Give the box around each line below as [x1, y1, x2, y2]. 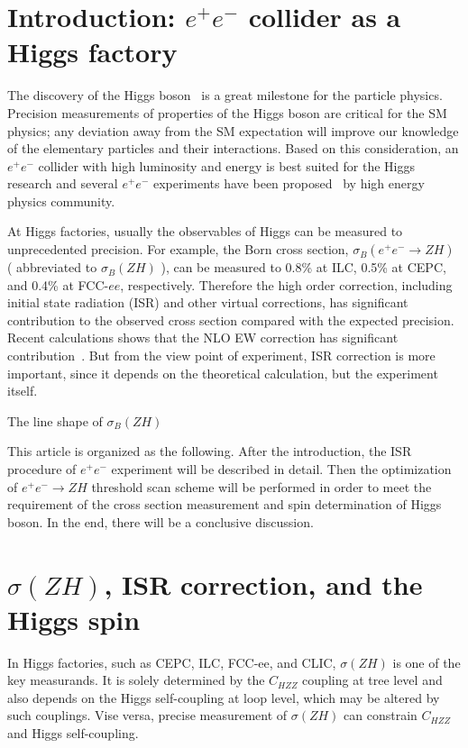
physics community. [7, 191, 115, 210]
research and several [7, 174, 118, 193]
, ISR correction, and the [104, 565, 423, 602]
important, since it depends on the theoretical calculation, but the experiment [7, 363, 438, 382]
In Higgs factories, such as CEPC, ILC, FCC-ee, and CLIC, [7, 652, 336, 671]
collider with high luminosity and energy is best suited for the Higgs [38, 156, 415, 175]
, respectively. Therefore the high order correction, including [120, 275, 453, 294]
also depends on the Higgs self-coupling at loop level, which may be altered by [7, 688, 440, 707]
